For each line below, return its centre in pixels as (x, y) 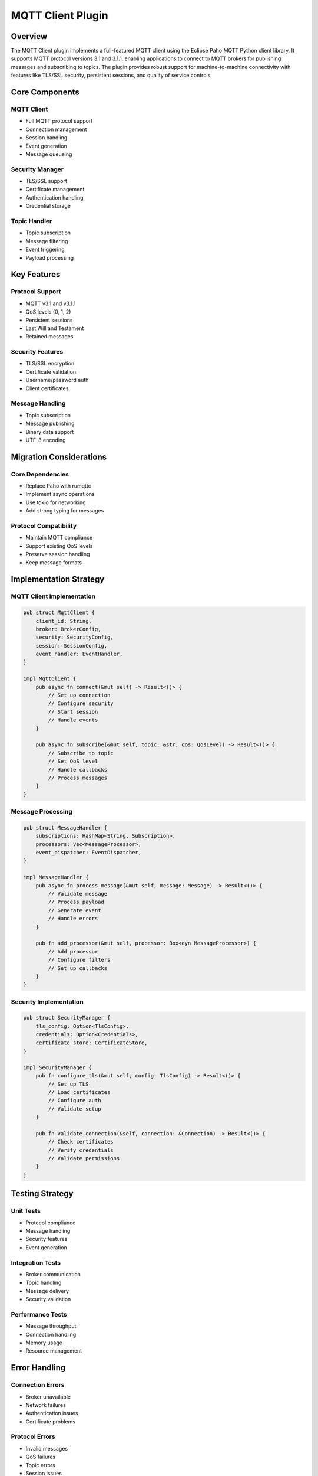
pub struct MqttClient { (59, 613)
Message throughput (51, 1326)
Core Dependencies (40, 474)
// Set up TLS (68, 1084)
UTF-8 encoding (46, 440)
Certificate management (55, 190)
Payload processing (50, 257)
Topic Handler (32, 221)
